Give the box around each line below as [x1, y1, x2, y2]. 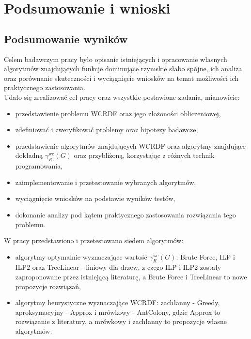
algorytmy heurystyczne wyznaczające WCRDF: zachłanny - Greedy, [15, 297, 220, 308]
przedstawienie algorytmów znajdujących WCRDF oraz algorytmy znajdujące [15, 140, 246, 151]
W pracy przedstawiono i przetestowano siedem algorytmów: [4, 235, 184, 246]
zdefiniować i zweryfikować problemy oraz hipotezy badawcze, [15, 124, 198, 135]
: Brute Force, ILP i [176, 251, 235, 262]
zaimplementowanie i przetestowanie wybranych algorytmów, [15, 177, 196, 187]
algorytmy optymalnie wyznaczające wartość [15, 251, 147, 262]
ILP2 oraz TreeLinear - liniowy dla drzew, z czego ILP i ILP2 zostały [15, 262, 221, 272]
